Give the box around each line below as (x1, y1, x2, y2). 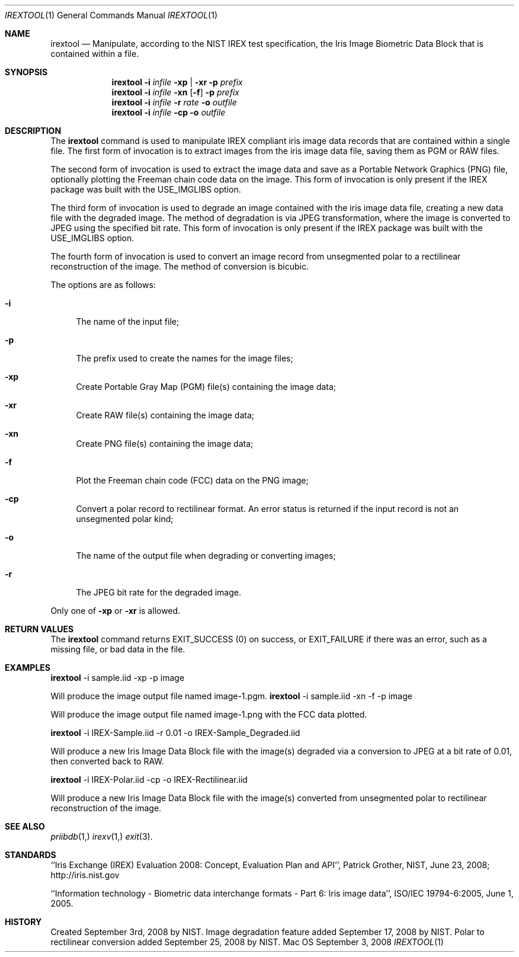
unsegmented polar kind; (76, 514, 174, 524)
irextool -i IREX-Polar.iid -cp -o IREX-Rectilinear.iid (50, 774, 248, 785)
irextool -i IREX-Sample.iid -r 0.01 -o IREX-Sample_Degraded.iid (50, 728, 300, 738)
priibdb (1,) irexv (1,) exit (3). (50, 831, 153, 841)
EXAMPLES (5, 662, 50, 673)
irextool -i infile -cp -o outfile (111, 107, 226, 117)
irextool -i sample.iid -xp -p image (50, 673, 185, 683)
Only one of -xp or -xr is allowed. (50, 606, 181, 616)
